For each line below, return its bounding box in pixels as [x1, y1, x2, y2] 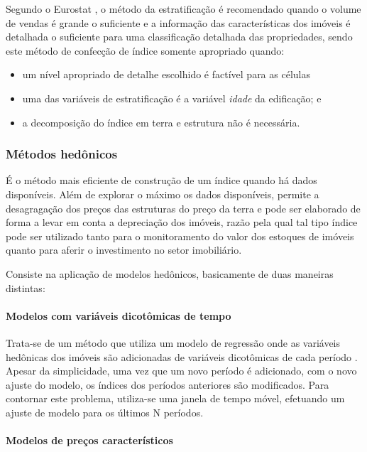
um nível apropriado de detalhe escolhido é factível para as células [22, 67, 310, 82]
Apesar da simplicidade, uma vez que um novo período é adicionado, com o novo [6, 363, 357, 378]
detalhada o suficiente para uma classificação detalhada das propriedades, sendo [6, 29, 353, 44]
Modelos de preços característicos [6, 433, 173, 448]
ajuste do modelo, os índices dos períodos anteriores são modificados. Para [6, 377, 329, 392]
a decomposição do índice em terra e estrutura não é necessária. [22, 114, 300, 129]
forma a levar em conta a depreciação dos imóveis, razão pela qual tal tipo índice [6, 215, 358, 230]
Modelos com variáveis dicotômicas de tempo [6, 308, 231, 323]
